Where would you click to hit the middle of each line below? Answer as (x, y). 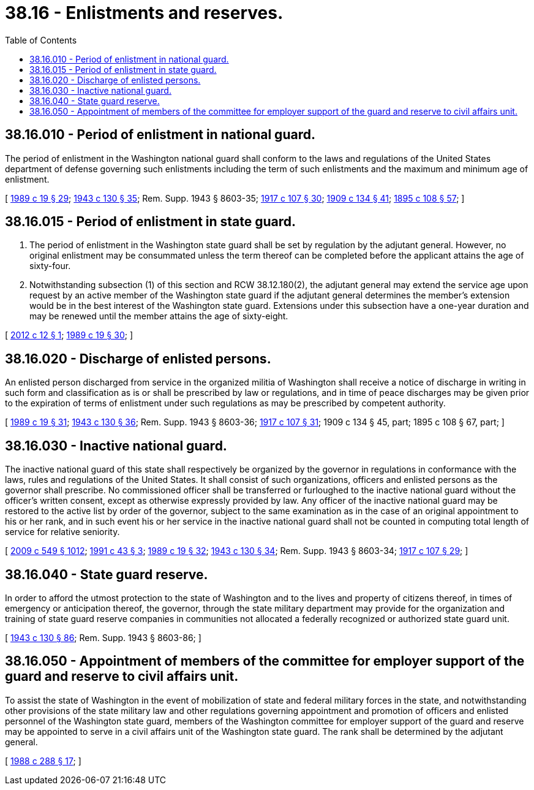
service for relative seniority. (62, 532)
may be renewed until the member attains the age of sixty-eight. (159, 316)
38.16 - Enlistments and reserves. (144, 13)
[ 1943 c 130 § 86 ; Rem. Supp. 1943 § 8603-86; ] (103, 637)
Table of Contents (41, 40)
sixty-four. (50, 266)
